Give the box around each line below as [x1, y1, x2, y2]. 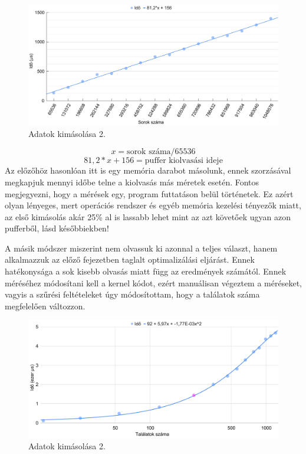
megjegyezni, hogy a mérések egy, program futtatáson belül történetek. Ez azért [5, 187, 294, 200]
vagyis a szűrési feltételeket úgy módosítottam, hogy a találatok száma [5, 288, 260, 301]
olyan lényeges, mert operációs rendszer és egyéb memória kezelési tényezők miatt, [5, 199, 301, 211]
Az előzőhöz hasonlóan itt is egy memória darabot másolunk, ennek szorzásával [5, 164, 291, 177]
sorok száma [127, 148, 171, 156]
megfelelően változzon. [5, 299, 85, 312]
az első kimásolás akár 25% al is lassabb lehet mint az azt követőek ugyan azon [5, 210, 291, 223]
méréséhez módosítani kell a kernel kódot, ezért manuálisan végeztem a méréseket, [5, 276, 302, 289]
